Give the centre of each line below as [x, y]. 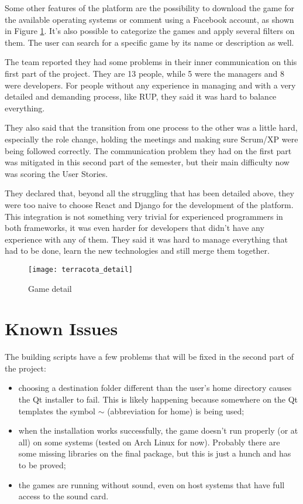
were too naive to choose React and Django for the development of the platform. [149, 204]
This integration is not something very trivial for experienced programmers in [144, 216]
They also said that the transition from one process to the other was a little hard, [151, 127]
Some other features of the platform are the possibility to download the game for [150, 8]
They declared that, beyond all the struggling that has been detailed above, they [149, 193]
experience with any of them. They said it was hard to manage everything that [147, 239]
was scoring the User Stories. [56, 173]
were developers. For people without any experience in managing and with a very [150, 85]
